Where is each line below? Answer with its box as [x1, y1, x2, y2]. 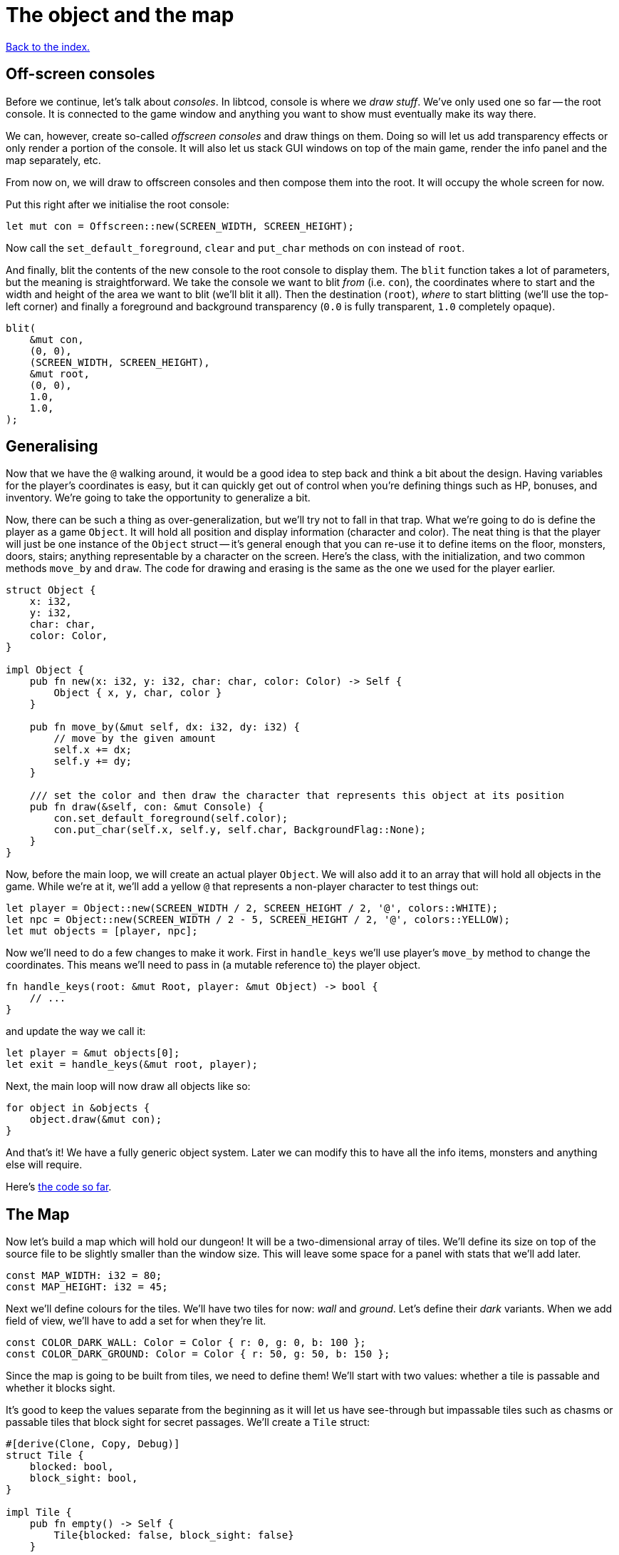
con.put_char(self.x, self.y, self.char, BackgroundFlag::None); [53, 824, 427, 836]
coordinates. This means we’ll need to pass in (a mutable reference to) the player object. [6, 959, 421, 972]
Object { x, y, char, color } [53, 687, 222, 699]
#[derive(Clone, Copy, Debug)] [6, 1438, 180, 1450]
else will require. [6, 1158, 83, 1171]
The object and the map [6, 3, 234, 27]
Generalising [6, 437, 98, 456]
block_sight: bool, [29, 1472, 138, 1484]
